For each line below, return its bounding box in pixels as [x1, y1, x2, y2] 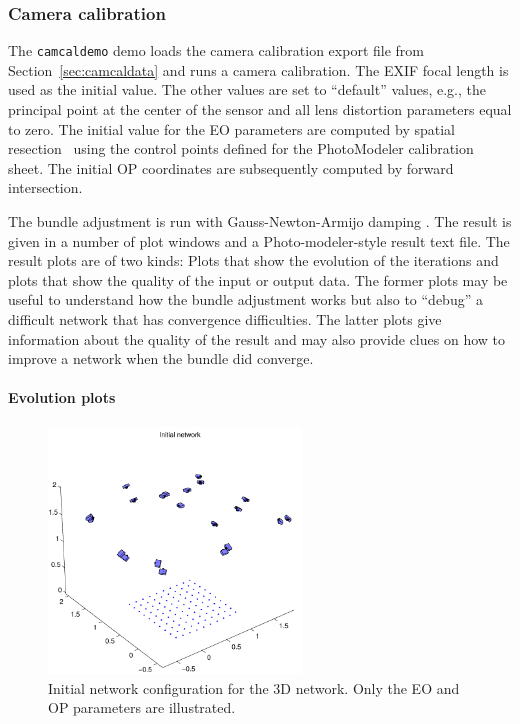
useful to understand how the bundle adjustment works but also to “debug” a [8, 289, 483, 310]
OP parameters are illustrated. [48, 697, 236, 718]
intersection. [8, 177, 83, 198]
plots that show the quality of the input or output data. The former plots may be [8, 269, 508, 290]
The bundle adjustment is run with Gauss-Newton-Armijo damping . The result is [8, 211, 512, 232]
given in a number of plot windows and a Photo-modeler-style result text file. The [8, 230, 510, 251]
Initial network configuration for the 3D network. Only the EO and [48, 677, 460, 698]
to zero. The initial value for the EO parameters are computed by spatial [8, 118, 455, 139]
